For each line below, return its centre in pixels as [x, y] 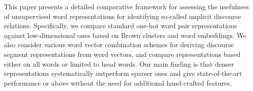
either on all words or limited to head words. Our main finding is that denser [119, 64]
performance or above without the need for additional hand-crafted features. [118, 82]
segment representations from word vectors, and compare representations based [122, 54]
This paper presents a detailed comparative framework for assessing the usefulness [127, 6]
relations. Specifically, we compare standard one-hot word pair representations [121, 26]
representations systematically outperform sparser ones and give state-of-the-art [123, 73]
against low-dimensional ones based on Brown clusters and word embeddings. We [125, 35]
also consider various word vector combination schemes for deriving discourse [119, 45]
